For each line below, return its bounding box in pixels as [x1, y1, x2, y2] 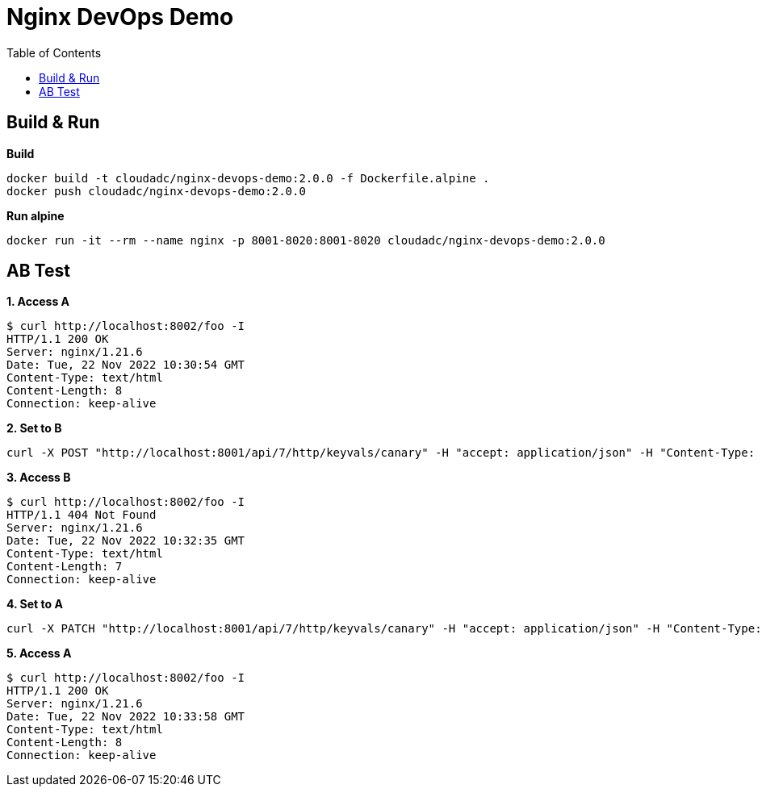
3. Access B [6, 470, 71, 485]
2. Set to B [6, 421, 62, 436]
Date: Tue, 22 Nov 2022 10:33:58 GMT [6, 710, 245, 724]
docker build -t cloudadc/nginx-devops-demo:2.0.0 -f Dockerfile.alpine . [6, 171, 490, 185]
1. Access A [6, 294, 69, 309]
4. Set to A [6, 597, 63, 611]
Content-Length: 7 [6, 560, 123, 574]
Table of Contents [6, 45, 102, 60]
